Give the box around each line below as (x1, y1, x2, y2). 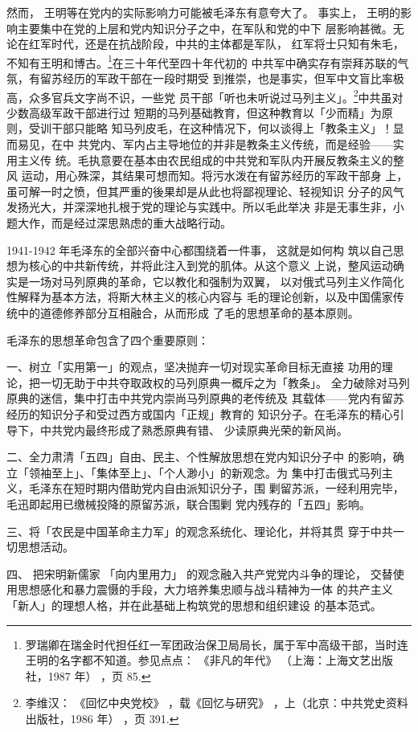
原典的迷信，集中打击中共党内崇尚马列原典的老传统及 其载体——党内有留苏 (6, 390, 404, 407)
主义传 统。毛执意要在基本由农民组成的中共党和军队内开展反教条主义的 (17, 151, 393, 168)
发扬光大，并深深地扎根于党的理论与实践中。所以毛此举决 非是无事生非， (6, 198, 393, 215)
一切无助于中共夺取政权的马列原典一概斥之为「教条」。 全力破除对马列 (39, 374, 410, 391)
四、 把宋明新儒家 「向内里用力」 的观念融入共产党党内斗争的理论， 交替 (6, 565, 393, 582)
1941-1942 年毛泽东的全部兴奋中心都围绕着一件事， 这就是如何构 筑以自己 (6, 241, 393, 258)
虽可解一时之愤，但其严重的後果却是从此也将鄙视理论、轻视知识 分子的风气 (6, 182, 404, 199)
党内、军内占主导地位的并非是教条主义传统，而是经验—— (88, 136, 393, 153)
